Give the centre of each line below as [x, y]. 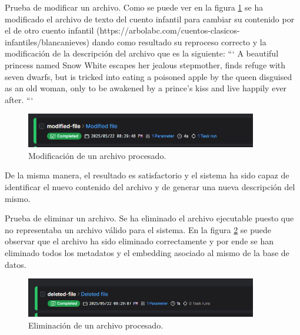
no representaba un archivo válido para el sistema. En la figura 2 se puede [138, 229]
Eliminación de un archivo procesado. [96, 325]
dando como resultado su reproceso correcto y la [179, 42]
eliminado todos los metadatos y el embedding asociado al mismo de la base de [147, 252]
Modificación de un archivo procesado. [97, 155]
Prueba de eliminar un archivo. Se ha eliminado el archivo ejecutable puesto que [149, 218]
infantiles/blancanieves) [47, 42]
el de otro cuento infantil [49, 30]
